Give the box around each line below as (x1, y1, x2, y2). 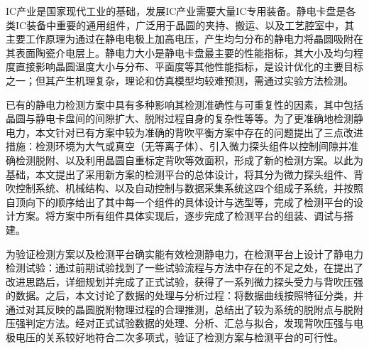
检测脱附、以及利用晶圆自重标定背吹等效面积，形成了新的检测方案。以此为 (15, 152, 363, 167)
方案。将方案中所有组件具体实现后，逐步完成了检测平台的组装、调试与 (15, 208, 343, 223)
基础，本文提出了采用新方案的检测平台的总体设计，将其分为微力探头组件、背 (6, 166, 363, 181)
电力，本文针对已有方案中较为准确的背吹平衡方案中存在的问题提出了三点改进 (6, 124, 363, 139)
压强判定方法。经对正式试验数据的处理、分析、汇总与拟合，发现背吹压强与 (6, 316, 353, 331)
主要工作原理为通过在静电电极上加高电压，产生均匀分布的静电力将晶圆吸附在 (6, 31, 363, 46)
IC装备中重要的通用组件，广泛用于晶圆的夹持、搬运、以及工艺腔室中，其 (15, 17, 355, 32)
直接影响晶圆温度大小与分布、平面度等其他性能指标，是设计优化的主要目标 (15, 59, 363, 74)
